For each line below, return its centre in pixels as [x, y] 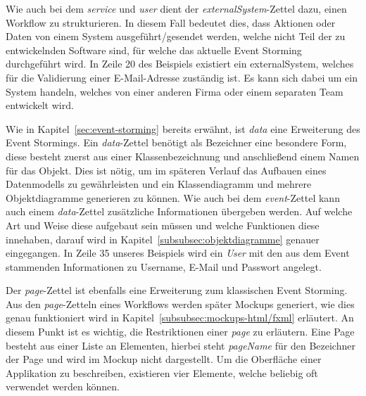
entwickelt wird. [40, 105]
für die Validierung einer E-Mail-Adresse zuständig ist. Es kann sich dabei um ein [182, 77]
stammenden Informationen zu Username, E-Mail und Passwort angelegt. [164, 266]
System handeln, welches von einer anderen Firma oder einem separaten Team [175, 91]
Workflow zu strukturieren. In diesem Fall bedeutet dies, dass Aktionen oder [171, 22]
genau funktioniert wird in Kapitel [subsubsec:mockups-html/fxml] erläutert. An [180, 318]
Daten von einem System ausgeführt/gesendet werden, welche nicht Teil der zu [176, 36]
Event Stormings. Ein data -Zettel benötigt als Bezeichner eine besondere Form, [176, 142]
